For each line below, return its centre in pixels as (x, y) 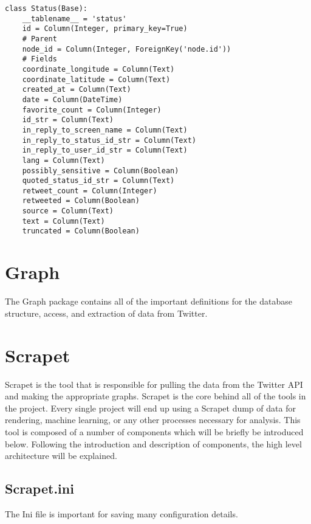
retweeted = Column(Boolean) (81, 201)
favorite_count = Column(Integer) (92, 110)
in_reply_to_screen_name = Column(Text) (105, 130)
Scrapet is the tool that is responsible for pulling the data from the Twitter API (154, 384)
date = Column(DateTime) (72, 99)
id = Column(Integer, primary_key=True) (105, 29)
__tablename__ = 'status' (74, 19)
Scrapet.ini (39, 488)
